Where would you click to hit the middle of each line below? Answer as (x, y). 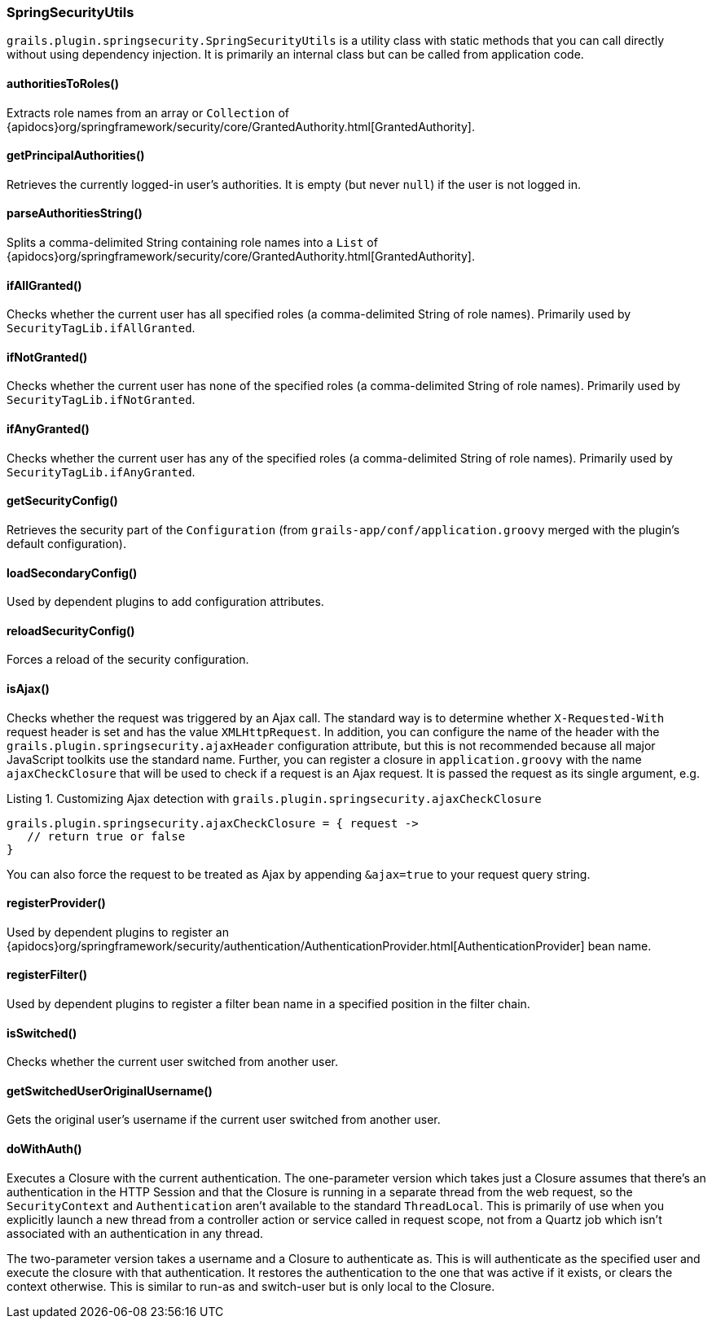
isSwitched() (42, 1033)
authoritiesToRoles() (63, 83)
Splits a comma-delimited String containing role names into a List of (192, 243)
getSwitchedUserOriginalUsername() (110, 1090)
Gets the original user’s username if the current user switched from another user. (224, 1120)
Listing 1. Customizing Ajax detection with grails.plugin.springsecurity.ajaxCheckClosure (274, 798)
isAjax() (28, 688)
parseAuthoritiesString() (75, 213)
